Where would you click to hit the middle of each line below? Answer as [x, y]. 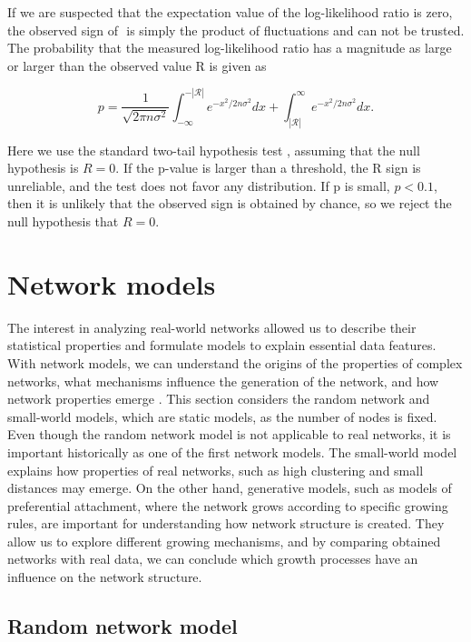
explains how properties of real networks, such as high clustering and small [216, 470]
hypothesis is [43, 168]
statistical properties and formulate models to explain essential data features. [222, 345]
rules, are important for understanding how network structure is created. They [226, 523]
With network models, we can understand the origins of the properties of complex [235, 362]
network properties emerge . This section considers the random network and [219, 399]
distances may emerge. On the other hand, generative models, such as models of [230, 488]
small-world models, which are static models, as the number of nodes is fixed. [222, 416]
